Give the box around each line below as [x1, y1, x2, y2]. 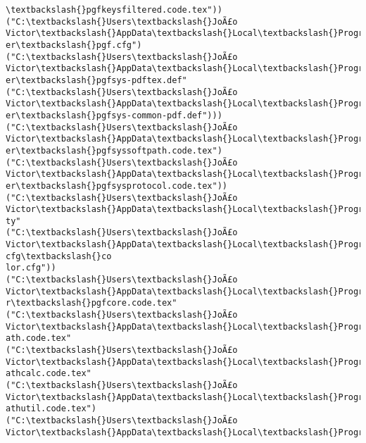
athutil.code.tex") [6, 404, 96, 414]
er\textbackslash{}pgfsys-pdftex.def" [6, 75, 187, 85]
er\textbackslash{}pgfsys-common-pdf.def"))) [6, 110, 222, 120]
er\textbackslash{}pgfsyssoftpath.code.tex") [6, 145, 222, 156]
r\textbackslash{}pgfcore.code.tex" [6, 298, 177, 308]
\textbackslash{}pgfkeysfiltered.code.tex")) [6, 5, 222, 15]
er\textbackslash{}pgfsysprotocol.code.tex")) [6, 180, 227, 191]
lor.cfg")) [6, 263, 56, 273]
